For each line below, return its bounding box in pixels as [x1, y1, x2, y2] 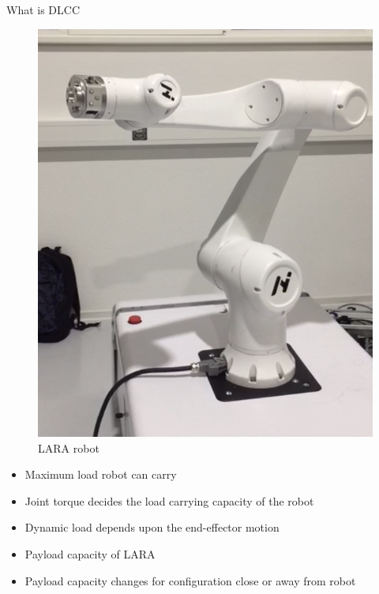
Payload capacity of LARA [24, 545, 156, 562]
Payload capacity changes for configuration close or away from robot [24, 572, 356, 588]
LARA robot [38, 439, 99, 456]
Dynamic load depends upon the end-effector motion [24, 519, 280, 536]
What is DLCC [6, 2, 81, 17]
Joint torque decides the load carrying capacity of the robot [24, 492, 314, 509]
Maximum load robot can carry [24, 466, 177, 483]
